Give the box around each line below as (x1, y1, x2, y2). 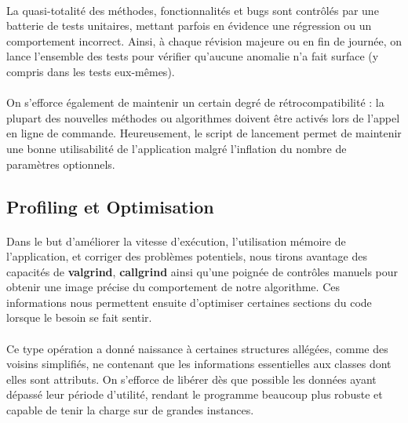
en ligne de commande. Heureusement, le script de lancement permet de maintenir (6, 125, 402, 141)
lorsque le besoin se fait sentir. (6, 309, 152, 326)
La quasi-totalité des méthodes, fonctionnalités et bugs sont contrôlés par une (6, 2, 379, 18)
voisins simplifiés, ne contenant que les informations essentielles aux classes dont (6, 356, 392, 372)
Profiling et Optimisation (6, 194, 214, 218)
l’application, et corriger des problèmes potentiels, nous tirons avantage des (6, 248, 367, 264)
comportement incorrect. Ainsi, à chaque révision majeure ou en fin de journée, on (6, 32, 402, 49)
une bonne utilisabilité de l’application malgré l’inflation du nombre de (6, 140, 347, 156)
